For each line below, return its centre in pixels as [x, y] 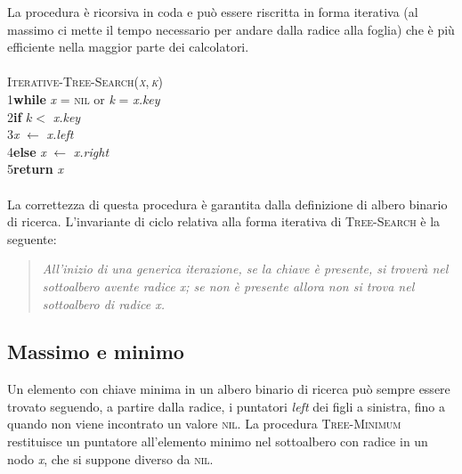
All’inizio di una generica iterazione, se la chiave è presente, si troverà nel [245, 269]
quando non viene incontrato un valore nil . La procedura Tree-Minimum [204, 424]
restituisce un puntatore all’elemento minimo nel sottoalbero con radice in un [218, 441]
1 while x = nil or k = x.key [84, 98]
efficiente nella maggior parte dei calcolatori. [128, 47]
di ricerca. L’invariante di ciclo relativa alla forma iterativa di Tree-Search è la [224, 221]
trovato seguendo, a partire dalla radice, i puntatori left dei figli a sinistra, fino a [226, 406]
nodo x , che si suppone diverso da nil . [110, 458]
